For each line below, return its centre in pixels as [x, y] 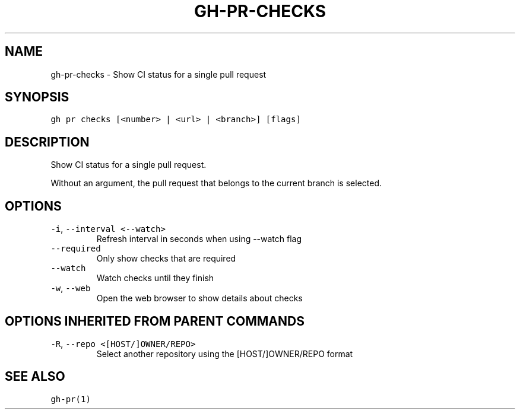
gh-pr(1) [71, 399]
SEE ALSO [35, 377]
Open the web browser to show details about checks [199, 298]
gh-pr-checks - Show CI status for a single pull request [158, 74]
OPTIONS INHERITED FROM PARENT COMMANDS [155, 321]
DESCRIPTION [47, 142]
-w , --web [71, 288]
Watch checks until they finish [155, 278]
